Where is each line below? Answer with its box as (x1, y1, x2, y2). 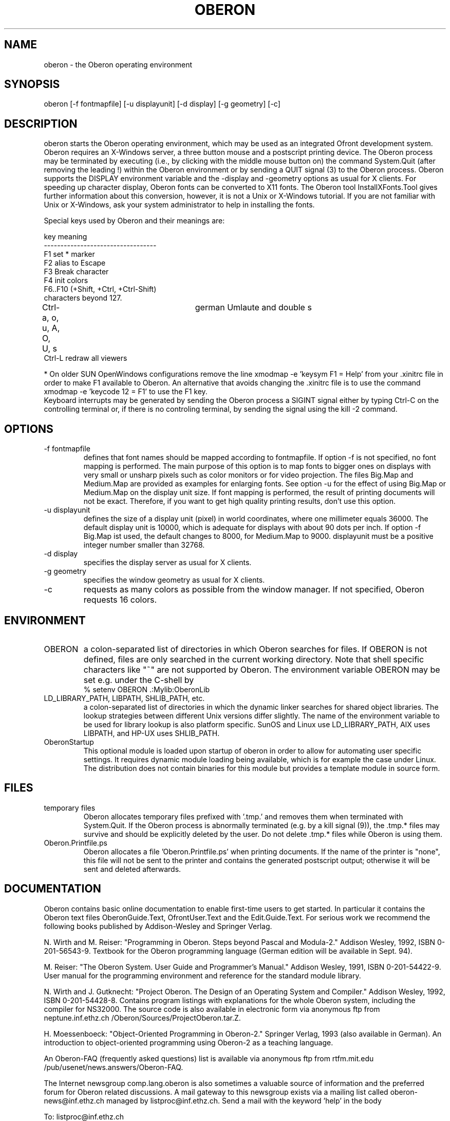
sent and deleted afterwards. (83, 864, 181, 873)
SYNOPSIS (4, 78, 60, 91)
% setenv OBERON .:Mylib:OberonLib (83, 685, 210, 694)
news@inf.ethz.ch (44, 1096, 105, 1105)
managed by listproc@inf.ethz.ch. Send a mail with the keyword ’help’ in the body (106, 1096, 382, 1105)
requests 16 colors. (83, 594, 157, 605)
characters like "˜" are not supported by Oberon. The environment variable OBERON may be (83, 664, 440, 675)
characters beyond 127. (44, 293, 122, 303)
